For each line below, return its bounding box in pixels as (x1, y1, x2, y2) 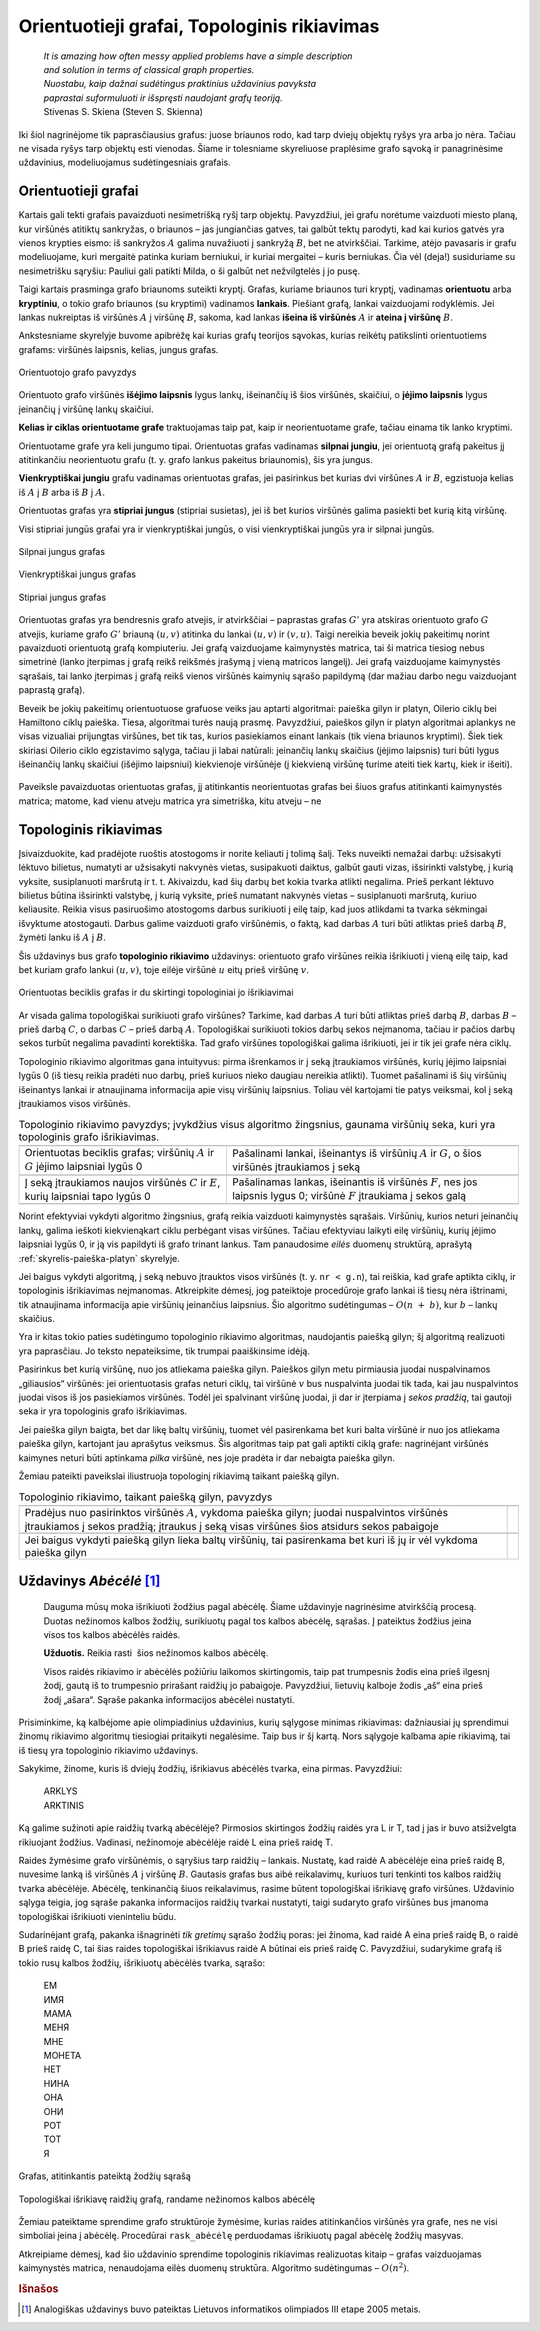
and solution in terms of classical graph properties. (43, 63, 255, 75)
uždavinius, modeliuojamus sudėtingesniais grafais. (18, 156, 231, 169)
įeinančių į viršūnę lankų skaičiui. (18, 403, 154, 415)
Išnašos (18, 2281, 59, 2295)
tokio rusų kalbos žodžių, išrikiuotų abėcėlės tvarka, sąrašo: (18, 1956, 265, 1969)
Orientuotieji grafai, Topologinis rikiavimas (18, 15, 380, 37)
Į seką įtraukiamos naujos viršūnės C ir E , (24, 1175, 221, 1189)
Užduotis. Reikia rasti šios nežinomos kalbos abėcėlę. (43, 1647, 269, 1659)
